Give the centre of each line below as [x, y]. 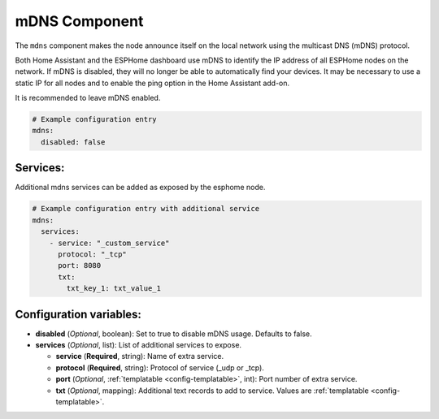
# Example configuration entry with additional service [146, 209]
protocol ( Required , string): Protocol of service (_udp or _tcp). [160, 367]
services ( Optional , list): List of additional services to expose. [139, 344]
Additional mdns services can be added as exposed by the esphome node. [140, 188]
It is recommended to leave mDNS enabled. [88, 98]
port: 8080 [80, 266]
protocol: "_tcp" [93, 254]
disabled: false [73, 142]
